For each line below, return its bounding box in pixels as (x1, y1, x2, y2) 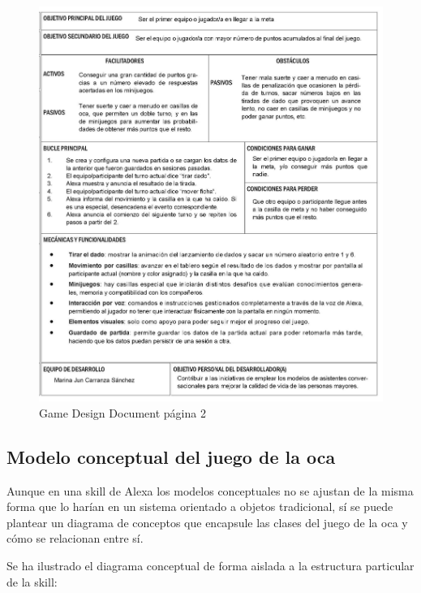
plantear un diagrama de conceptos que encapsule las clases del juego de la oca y (6, 513, 408, 530)
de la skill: (6, 573, 58, 590)
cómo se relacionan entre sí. (6, 530, 144, 547)
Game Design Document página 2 (39, 404, 206, 421)
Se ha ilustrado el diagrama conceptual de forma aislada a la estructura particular (6, 556, 415, 574)
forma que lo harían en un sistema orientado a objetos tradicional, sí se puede (6, 498, 393, 515)
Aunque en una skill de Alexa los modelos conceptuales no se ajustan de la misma (6, 482, 414, 499)
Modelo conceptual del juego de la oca (6, 444, 336, 469)
